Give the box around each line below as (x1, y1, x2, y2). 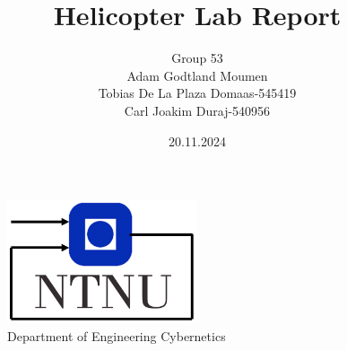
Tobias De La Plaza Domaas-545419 (98, 83, 297, 102)
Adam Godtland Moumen (126, 66, 268, 84)
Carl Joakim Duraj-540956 (124, 101, 271, 119)
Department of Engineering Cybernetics (7, 326, 226, 345)
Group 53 (171, 48, 223, 67)
